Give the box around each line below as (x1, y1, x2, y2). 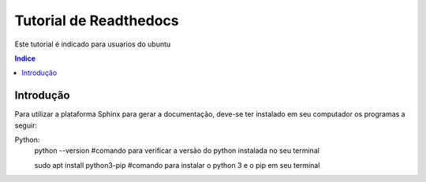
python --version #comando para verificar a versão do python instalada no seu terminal (34, 146, 319, 155)
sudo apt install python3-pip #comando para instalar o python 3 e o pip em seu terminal (34, 160, 320, 169)
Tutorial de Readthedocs (14, 12, 179, 29)
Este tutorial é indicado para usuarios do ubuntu (14, 39, 171, 49)
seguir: (14, 121, 38, 130)
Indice (14, 54, 35, 63)
